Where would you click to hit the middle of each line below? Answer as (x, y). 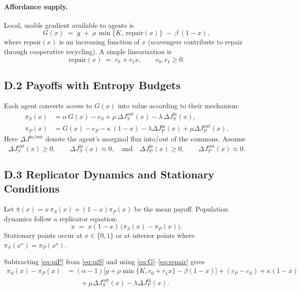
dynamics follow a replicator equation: (61, 218)
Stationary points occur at (43, 235)
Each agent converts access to (48, 105)
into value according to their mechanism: (179, 105)
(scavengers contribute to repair (195, 42)
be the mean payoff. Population (181, 209)
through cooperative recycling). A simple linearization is (88, 51)
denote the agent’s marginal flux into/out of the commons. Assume (145, 139)
